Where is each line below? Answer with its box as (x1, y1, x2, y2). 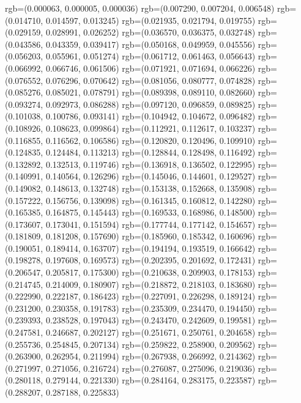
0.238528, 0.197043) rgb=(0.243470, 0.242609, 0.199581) (45, 314, 256, 326)
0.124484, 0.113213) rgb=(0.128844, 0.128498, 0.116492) (45, 146, 256, 159)
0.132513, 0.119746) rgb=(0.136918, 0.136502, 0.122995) (45, 157, 256, 170)
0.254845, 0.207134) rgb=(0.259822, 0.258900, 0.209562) (45, 337, 256, 350)
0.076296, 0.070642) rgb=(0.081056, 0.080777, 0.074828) (45, 73, 256, 86)
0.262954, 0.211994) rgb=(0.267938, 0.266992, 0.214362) (45, 350, 256, 363)
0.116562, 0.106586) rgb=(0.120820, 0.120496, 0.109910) (45, 134, 256, 146)
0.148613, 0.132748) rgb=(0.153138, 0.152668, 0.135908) (45, 181, 256, 194)
